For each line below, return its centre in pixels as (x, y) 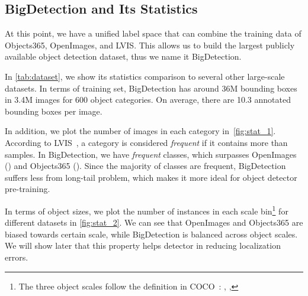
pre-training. (28, 189)
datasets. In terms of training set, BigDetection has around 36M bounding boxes (151, 88)
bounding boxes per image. (54, 111)
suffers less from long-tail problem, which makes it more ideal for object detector (151, 177)
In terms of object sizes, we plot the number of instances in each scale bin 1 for (147, 210)
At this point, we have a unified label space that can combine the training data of (153, 33)
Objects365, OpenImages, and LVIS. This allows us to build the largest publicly (150, 45)
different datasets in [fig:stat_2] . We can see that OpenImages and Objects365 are (154, 222)
